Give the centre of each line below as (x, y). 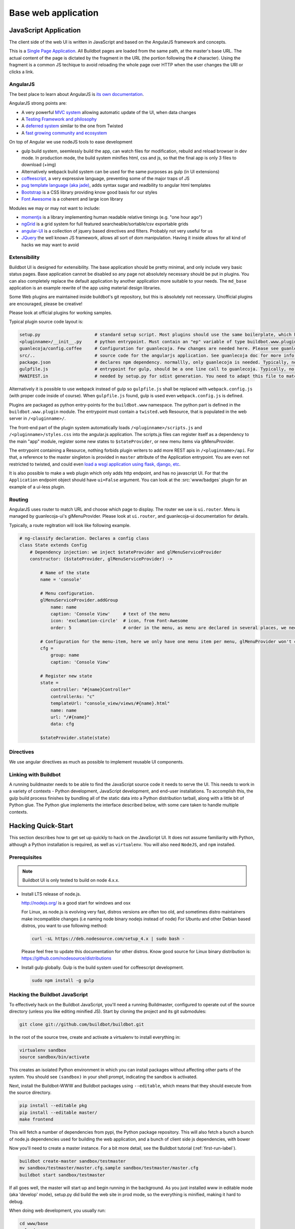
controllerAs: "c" (73, 696)
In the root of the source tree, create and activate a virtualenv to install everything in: (95, 1037)
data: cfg (62, 724)
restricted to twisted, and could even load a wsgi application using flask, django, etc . (95, 464)
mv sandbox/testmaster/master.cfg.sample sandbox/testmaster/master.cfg (109, 1168)
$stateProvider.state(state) (75, 738)
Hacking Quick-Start (41, 826)
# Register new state (66, 676)
